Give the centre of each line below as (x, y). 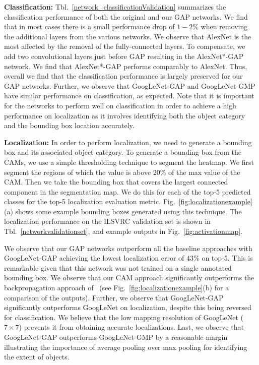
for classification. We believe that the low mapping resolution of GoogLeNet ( (124, 317)
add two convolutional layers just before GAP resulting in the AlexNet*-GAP (124, 56)
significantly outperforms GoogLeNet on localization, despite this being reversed (128, 307)
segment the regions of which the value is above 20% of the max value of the (122, 172)
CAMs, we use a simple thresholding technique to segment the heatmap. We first (129, 162)
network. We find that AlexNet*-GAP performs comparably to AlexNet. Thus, (126, 66)
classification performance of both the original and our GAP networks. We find (126, 16)
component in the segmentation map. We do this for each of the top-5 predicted (127, 191)
